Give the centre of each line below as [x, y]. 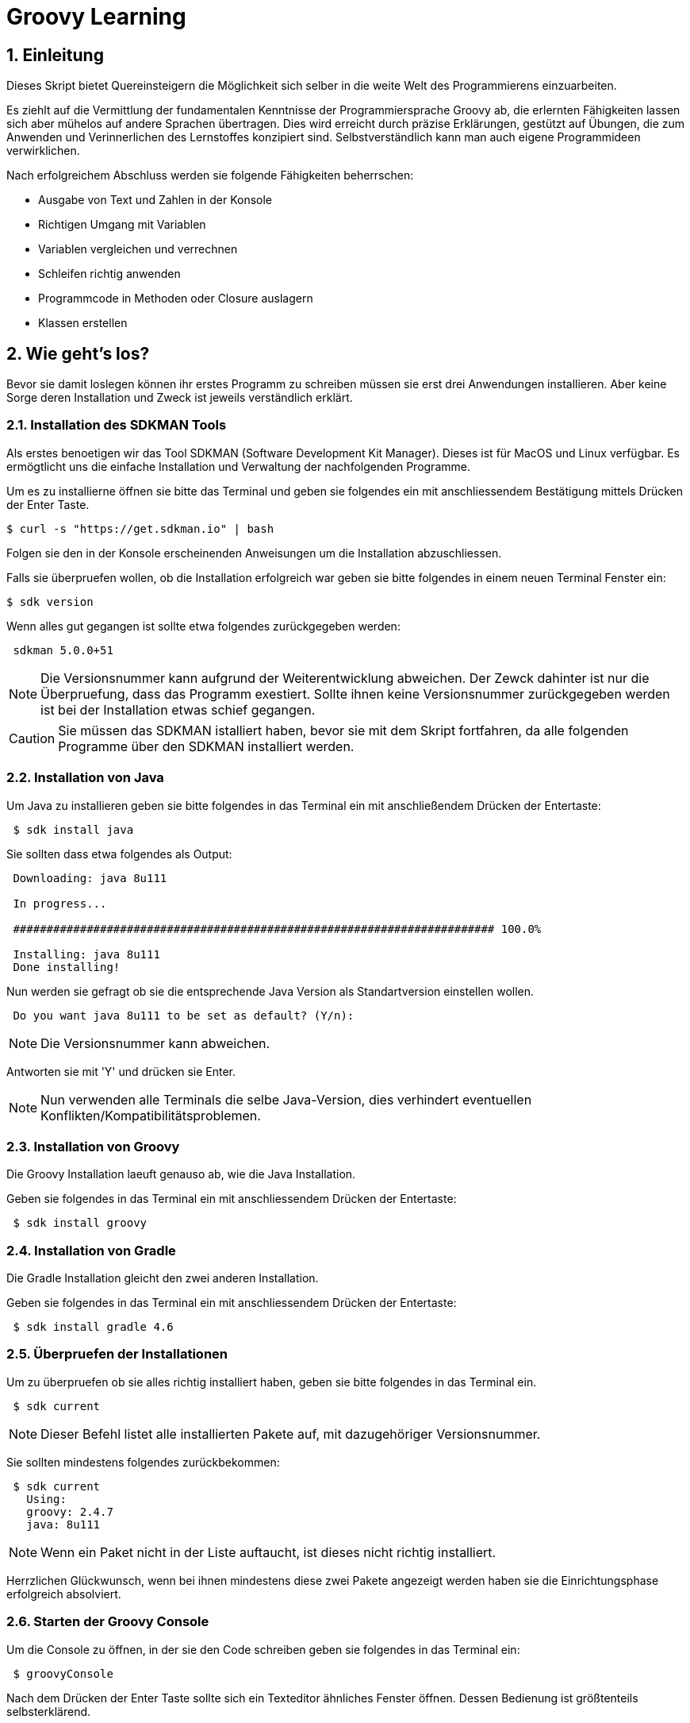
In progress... [60, 903]
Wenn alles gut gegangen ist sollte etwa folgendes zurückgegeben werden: [203, 626]
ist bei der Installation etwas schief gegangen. [178, 709]
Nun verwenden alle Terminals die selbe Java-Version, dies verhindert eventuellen [286, 1099]
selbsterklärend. [49, 1711]
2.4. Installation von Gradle [91, 1250]
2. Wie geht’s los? [78, 353]
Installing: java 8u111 [86, 954]
